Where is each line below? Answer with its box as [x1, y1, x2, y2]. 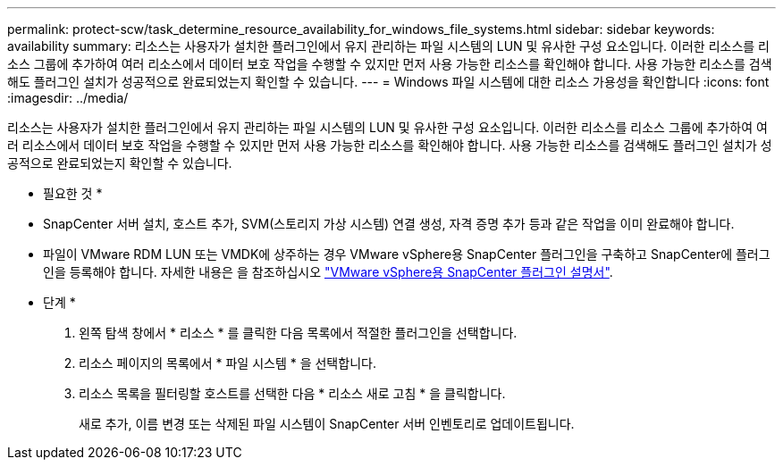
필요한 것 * [43, 186, 103, 201]
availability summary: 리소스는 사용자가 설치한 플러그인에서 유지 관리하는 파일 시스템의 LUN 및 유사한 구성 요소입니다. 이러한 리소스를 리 [7, 38, 770, 54]
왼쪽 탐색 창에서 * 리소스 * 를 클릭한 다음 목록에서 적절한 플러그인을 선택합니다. [79, 325, 518, 340]
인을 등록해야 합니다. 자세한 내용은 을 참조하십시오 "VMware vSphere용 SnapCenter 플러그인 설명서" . [43, 264, 613, 279]
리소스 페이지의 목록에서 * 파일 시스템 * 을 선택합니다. [79, 355, 376, 371]
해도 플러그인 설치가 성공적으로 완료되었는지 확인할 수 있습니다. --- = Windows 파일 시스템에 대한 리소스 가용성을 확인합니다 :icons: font [7, 74, 770, 89]
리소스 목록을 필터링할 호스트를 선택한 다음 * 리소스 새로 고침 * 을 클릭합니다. [79, 386, 506, 401]
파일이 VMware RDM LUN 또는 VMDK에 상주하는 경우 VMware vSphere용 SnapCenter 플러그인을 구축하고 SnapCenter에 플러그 [43, 246, 770, 262]
